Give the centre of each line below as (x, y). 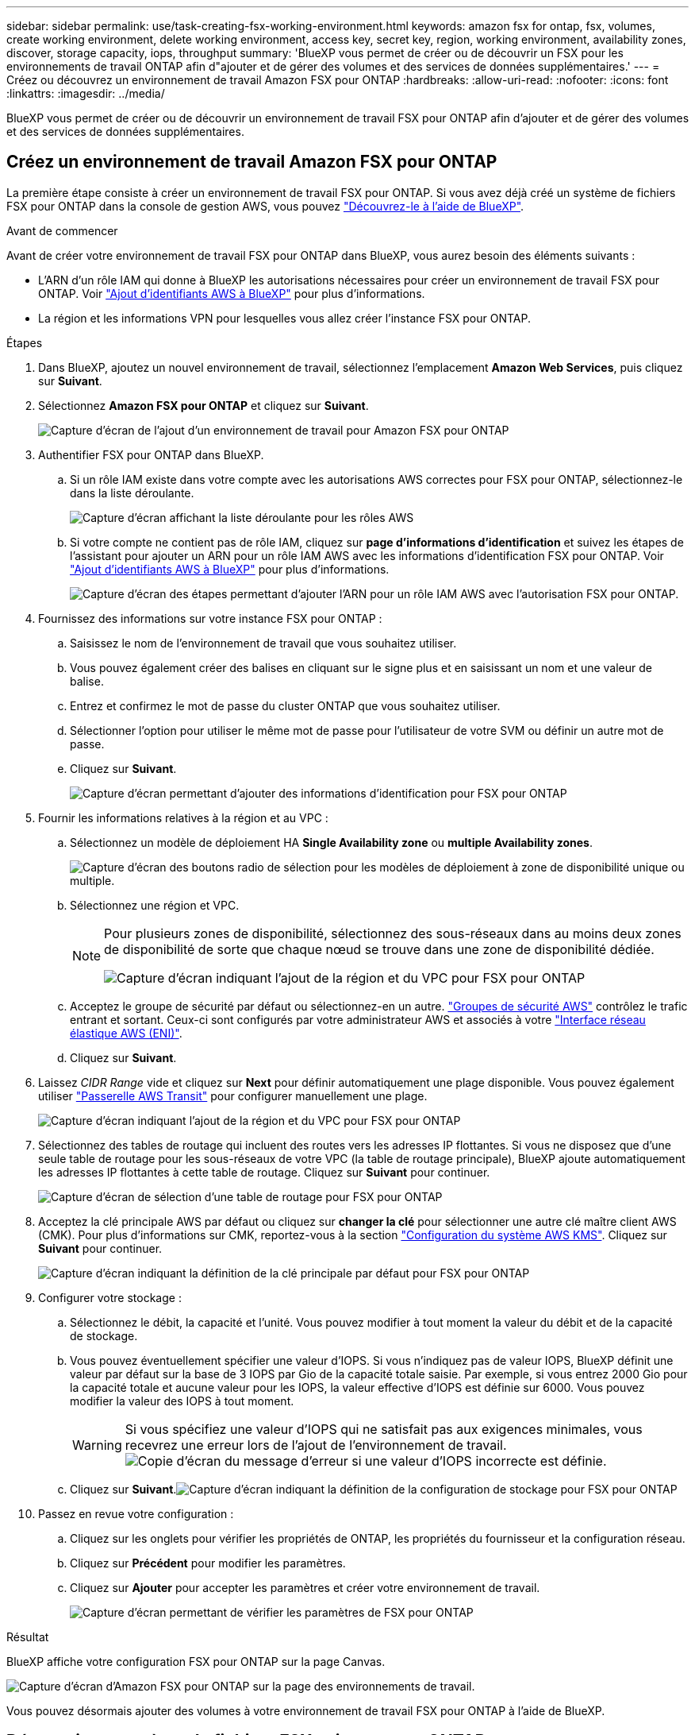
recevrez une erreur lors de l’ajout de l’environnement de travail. (316, 1445)
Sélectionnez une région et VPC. (155, 905)
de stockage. (104, 1335)
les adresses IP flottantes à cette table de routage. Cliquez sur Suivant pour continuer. (264, 1172)
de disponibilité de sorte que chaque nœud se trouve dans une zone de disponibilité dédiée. (379, 949)
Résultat (28, 1636)
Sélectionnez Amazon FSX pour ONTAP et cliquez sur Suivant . (204, 405)
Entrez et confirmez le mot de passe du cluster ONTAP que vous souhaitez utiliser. (285, 705)
